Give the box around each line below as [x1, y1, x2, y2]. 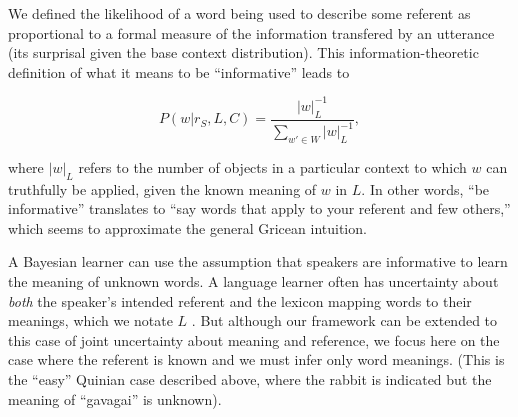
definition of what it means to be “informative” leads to [8, 61, 350, 82]
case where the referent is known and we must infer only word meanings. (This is [8, 349, 505, 370]
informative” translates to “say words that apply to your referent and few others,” [8, 198, 511, 219]
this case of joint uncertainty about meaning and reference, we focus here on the [8, 329, 500, 350]
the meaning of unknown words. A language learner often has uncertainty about [8, 271, 499, 292]
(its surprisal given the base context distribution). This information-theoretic [8, 42, 479, 63]
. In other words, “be [361, 178, 490, 199]
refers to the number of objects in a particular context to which [78, 156, 467, 177]
